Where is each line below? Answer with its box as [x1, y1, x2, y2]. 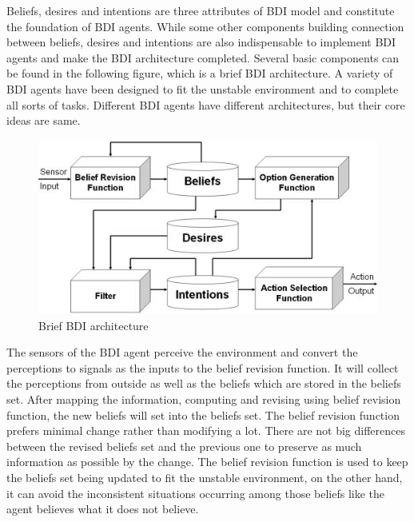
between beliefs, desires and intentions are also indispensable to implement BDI [6, 34, 396, 50]
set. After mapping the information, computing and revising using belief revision [6, 390, 401, 407]
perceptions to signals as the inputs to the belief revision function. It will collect [6, 359, 399, 376]
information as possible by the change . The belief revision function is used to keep [6, 453, 408, 470]
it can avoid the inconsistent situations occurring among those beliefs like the [6, 484, 385, 501]
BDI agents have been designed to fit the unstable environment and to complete [6, 80, 399, 97]
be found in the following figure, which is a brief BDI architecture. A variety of [6, 65, 393, 82]
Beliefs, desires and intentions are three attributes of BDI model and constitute [6, 2, 395, 18]
